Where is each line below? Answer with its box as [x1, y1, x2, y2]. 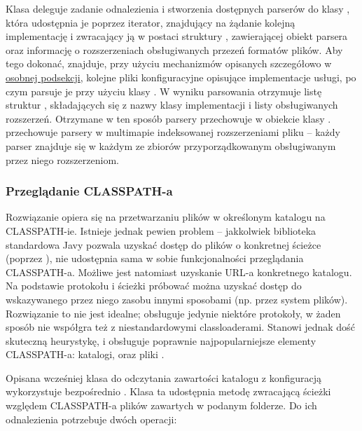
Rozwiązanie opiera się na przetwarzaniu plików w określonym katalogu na [6, 210, 326, 224]
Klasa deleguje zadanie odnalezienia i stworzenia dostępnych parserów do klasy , [6, 1, 350, 15]
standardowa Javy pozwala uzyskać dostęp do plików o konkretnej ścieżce [6, 237, 321, 252]
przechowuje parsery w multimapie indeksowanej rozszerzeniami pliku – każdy [6, 125, 340, 139]
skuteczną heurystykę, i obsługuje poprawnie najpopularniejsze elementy [6, 333, 316, 348]
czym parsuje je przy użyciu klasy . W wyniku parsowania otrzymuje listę [6, 83, 322, 98]
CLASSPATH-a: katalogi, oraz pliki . [6, 347, 165, 362]
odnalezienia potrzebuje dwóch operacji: [6, 411, 177, 426]
